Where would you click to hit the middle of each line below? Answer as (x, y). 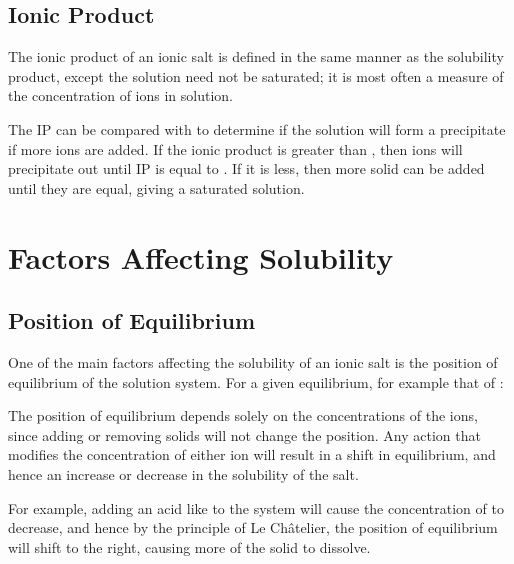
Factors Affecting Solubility (201, 256)
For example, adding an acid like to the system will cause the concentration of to (256, 507)
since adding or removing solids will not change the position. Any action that (244, 434)
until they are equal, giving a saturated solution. (156, 187)
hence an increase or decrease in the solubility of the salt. (183, 473)
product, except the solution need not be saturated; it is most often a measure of (256, 75)
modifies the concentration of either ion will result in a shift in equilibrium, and (252, 454)
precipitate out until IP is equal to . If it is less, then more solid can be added (246, 168)
